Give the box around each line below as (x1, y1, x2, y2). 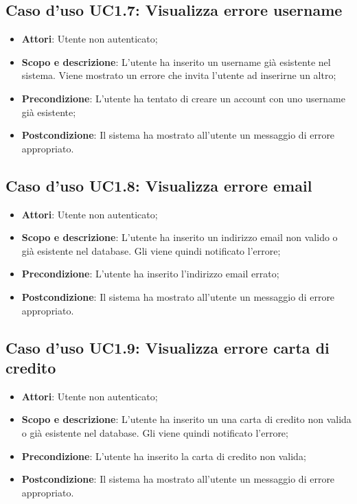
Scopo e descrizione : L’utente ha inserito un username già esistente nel (21, 54, 331, 69)
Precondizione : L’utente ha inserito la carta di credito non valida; (21, 448, 306, 463)
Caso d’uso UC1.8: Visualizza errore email (5, 174, 312, 196)
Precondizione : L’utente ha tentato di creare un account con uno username (21, 91, 345, 105)
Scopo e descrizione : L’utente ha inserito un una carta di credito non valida (21, 412, 352, 426)
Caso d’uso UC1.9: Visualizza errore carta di (5, 336, 330, 358)
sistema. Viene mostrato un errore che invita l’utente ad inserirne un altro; (21, 68, 336, 82)
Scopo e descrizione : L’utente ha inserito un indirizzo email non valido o (21, 230, 338, 244)
